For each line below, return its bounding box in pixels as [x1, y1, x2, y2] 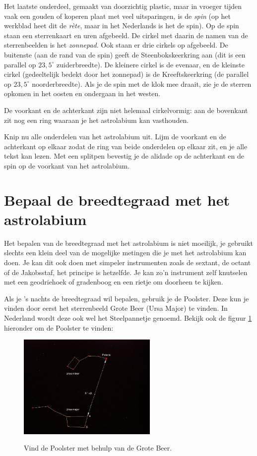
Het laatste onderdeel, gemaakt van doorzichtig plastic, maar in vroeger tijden [4, 1, 242, 11]
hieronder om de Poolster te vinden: [4, 322, 114, 333]
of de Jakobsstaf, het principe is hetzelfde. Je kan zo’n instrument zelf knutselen [4, 267, 248, 277]
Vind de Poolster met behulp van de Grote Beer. [24, 443, 172, 453]
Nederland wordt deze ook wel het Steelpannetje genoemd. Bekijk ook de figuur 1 [4, 312, 252, 323]
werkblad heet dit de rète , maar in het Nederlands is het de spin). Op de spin [4, 20, 239, 31]
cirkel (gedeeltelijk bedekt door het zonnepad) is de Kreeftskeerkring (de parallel [4, 69, 249, 79]
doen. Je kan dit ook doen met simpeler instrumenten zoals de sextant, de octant [4, 257, 251, 267]
